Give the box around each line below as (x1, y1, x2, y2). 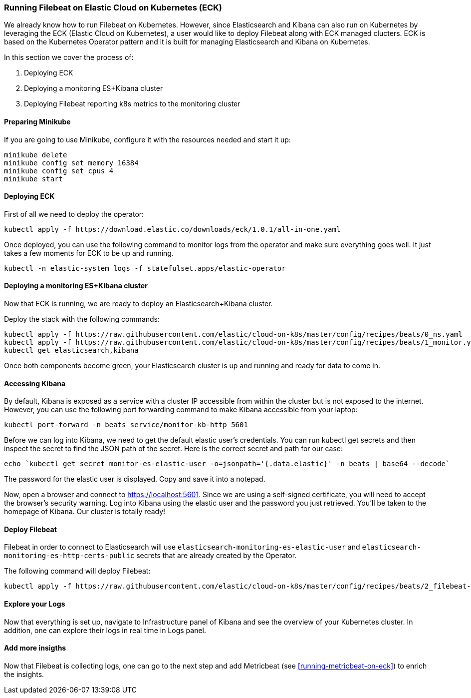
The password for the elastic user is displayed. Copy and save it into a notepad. (4, 475, 265, 484)
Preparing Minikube (4, 117, 71, 126)
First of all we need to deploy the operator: (4, 209, 144, 218)
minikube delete (4, 150, 67, 159)
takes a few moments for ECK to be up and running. (4, 248, 174, 257)
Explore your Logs (4, 600, 65, 609)
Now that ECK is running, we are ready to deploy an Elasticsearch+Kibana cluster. (4, 299, 273, 308)
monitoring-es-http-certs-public (4, 552, 135, 560)
